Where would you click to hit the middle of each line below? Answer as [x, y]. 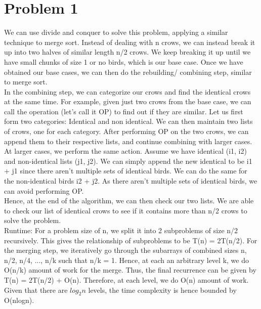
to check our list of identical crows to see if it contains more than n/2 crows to [126, 210]
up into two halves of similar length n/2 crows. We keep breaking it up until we [127, 52]
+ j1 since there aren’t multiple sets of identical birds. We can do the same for [126, 171]
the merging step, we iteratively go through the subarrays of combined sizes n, [125, 250]
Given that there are [36, 290]
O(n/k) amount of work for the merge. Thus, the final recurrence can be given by [130, 270]
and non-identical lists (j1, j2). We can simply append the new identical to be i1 [128, 161]
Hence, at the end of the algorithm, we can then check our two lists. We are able [129, 201]
